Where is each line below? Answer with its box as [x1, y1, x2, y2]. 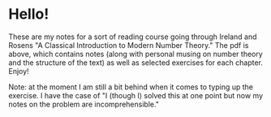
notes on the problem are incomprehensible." [8, 99, 160, 109]
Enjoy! [8, 66, 30, 76]
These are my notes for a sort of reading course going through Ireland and [8, 32, 257, 41]
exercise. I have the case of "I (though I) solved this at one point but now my [8, 90, 264, 100]
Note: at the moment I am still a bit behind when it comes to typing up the [8, 82, 254, 92]
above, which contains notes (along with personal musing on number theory [8, 49, 264, 58]
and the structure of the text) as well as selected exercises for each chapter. [8, 58, 264, 67]
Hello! [8, 5, 49, 24]
